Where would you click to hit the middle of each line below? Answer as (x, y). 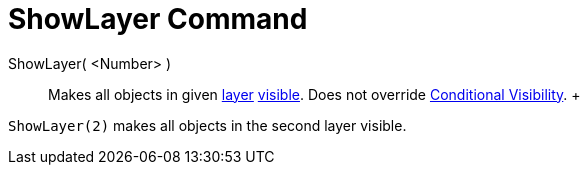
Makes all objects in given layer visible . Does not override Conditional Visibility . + (314, 94)
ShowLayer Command (158, 19)
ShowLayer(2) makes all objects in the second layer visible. (207, 125)
